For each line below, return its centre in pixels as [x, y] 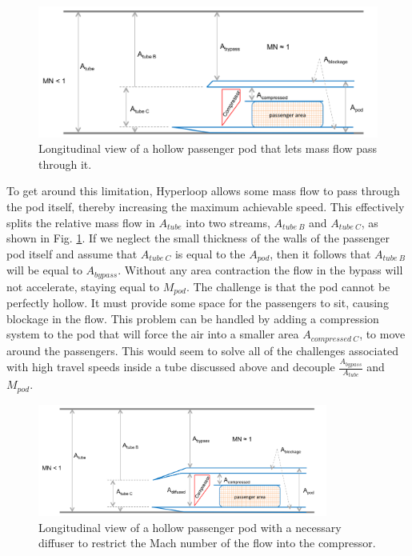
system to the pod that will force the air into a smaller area [153, 334]
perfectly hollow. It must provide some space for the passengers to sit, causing [198, 303]
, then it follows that [320, 253]
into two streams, [228, 222]
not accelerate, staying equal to [83, 286]
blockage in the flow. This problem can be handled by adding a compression [193, 318]
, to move [382, 334]
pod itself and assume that [72, 253]
